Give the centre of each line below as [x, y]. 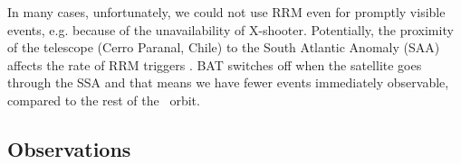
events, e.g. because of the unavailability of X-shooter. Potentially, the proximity [230, 29]
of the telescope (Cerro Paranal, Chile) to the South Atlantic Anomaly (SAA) [224, 47]
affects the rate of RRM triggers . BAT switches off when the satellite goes [215, 64]
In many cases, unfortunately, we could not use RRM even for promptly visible [226, 12]
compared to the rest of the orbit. [104, 100]
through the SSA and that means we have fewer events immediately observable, [228, 82]
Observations [69, 148]
